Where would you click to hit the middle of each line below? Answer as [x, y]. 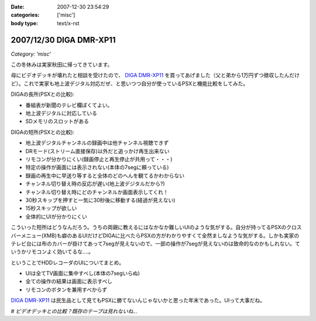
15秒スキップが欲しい [51, 208]
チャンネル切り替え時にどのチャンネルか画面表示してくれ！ [97, 192]
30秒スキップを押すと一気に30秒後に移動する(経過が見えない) [100, 200]
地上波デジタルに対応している [61, 113]
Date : [18, 7]
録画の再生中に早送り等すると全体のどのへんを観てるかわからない [105, 175]
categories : [25, 15]
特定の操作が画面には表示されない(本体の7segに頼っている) [97, 167]
